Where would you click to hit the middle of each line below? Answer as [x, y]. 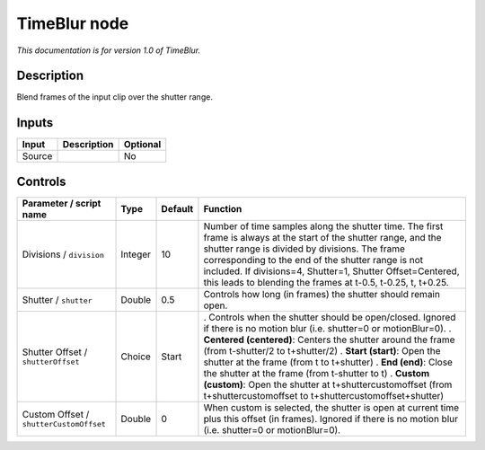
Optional [142, 145]
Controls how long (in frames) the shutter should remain [322, 294]
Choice [136, 357]
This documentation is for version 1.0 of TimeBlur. [109, 50]
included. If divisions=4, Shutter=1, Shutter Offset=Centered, [331, 271]
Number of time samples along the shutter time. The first [323, 226]
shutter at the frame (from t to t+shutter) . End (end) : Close [328, 362]
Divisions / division [63, 254]
